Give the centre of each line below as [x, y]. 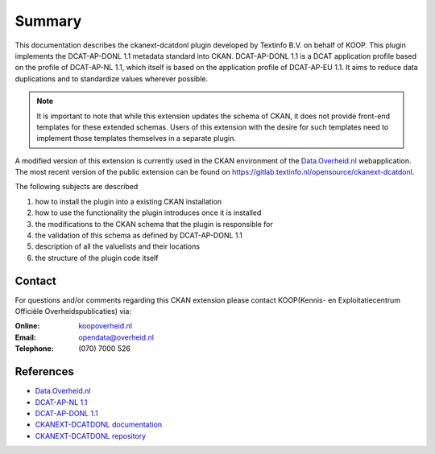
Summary [48, 21]
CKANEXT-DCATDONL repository [91, 435]
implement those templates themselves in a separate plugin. [137, 138]
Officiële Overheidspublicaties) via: [73, 312]
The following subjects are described [77, 187]
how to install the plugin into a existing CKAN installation [128, 201]
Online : [27, 326]
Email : [25, 337]
